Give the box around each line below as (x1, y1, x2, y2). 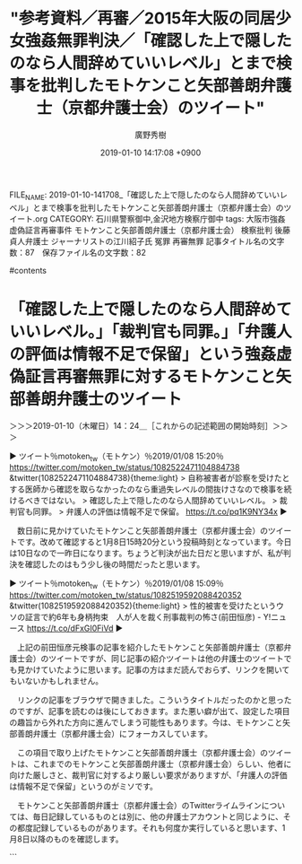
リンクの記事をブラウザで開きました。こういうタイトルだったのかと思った (16, 694, 292, 705)
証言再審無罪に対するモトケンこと (25, 366, 276, 387)
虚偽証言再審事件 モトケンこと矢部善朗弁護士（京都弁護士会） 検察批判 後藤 (9, 224, 291, 235)
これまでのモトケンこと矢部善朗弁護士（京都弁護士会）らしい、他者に (32, 759, 292, 770)
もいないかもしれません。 (9, 676, 104, 686)
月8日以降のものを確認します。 (9, 833, 124, 844)
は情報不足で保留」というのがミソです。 (9, 781, 159, 792)
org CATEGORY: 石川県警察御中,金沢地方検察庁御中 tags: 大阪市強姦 (35, 213, 286, 224)
